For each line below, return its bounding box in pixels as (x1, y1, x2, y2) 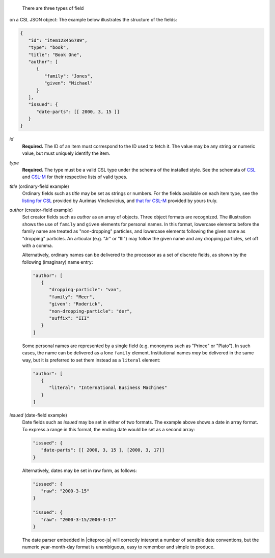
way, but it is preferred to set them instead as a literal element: (22, 357, 160, 363)
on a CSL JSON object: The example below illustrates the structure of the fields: (9, 17, 177, 23)
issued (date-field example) (9, 412, 67, 418)
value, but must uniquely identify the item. (22, 150, 111, 156)
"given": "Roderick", (49, 301, 103, 307)
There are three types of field (22, 5, 84, 11)
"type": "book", (28, 45, 69, 50)
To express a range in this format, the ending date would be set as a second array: (22, 426, 196, 432)
